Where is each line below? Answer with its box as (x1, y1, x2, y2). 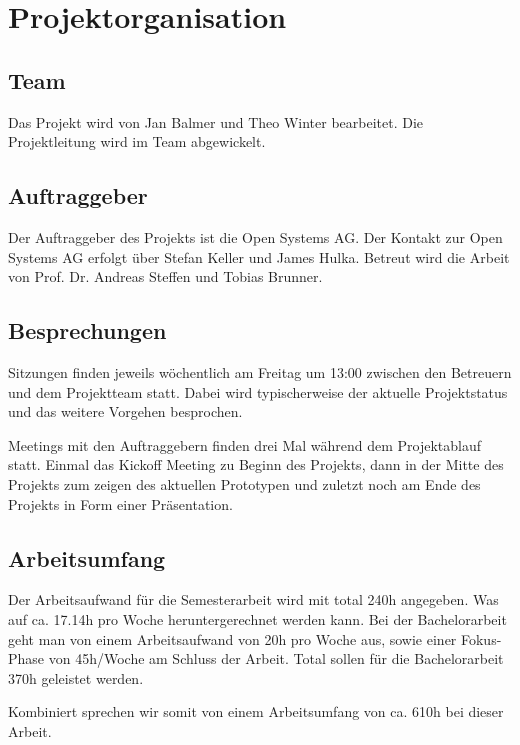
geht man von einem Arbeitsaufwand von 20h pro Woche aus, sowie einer (8, 628, 457, 649)
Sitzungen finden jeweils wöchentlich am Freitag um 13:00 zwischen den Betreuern (8, 361, 512, 382)
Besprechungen (8, 315, 167, 346)
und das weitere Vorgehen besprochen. (8, 401, 243, 422)
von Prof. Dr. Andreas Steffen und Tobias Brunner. (8, 266, 323, 287)
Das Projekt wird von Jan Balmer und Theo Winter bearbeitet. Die (8, 111, 424, 132)
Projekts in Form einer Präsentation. (8, 493, 233, 514)
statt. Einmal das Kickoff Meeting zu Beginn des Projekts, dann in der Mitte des (8, 454, 504, 475)
